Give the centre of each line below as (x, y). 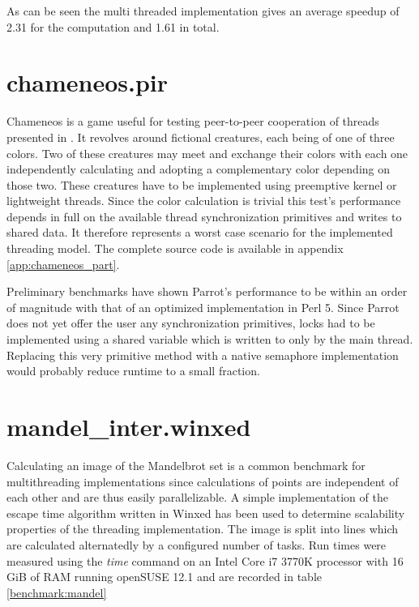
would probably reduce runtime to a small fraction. (133, 371)
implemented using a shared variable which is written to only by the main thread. (210, 339)
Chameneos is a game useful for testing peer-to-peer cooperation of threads (193, 121)
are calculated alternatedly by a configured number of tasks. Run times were (197, 544)
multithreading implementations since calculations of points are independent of (203, 481)
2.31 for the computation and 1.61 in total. (113, 26)
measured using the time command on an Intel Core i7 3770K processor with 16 (205, 560)
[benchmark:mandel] (57, 592)
